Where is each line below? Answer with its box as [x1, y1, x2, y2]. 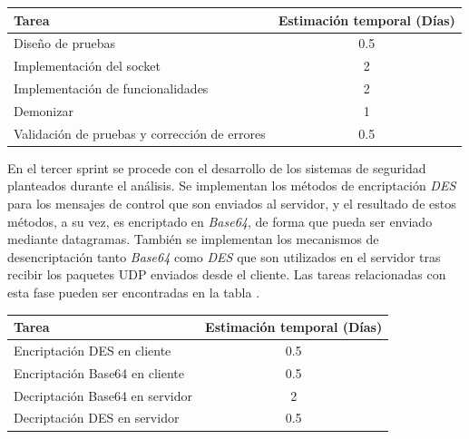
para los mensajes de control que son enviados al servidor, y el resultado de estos [7, 194, 456, 212]
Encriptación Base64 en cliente [14, 363, 184, 382]
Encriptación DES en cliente [14, 340, 171, 359]
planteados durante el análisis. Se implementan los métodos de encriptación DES [7, 176, 456, 195]
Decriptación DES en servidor [14, 408, 180, 427]
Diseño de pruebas [14, 34, 115, 53]
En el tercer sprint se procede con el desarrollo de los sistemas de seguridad [7, 158, 426, 177]
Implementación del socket [14, 56, 161, 75]
